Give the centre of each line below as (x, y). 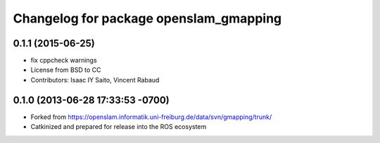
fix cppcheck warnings (64, 61)
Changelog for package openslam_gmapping (147, 18)
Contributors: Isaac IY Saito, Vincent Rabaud (95, 80)
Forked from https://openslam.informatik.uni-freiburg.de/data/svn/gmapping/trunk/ (151, 117)
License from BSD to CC (66, 70)
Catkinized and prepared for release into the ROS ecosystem (119, 127)
